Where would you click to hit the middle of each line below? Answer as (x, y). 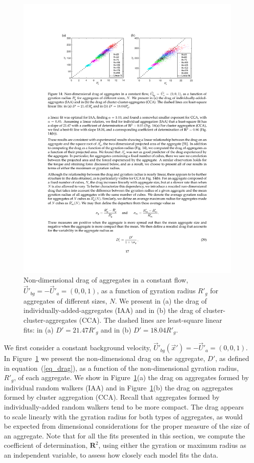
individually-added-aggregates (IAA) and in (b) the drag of (112, 310)
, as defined (232, 358)
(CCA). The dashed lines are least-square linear (150, 320)
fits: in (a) (39, 329)
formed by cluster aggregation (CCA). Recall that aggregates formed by (112, 397)
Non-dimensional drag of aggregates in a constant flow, (106, 280)
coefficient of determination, (46, 445)
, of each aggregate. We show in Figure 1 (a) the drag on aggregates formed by (131, 377)
